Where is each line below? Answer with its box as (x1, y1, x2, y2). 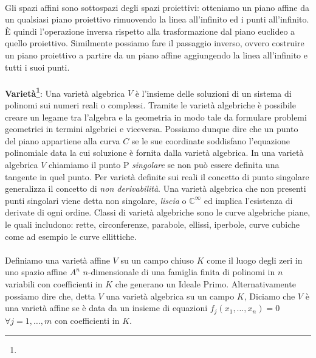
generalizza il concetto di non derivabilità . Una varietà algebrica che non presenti (5, 182, 306, 195)
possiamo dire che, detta (5, 289, 95, 302)
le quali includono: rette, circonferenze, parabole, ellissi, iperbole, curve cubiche (5, 217, 300, 230)
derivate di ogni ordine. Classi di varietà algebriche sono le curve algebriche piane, (5, 206, 311, 219)
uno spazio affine (5, 265, 67, 278)
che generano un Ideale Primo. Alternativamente (115, 277, 296, 290)
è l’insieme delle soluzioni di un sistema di (135, 86, 292, 99)
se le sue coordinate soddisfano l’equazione (131, 134, 290, 147)
